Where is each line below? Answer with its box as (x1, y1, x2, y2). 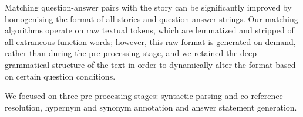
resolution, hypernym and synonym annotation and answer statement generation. (5, 101, 297, 113)
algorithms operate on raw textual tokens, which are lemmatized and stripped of (5, 24, 294, 36)
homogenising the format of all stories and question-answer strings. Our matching (5, 12, 298, 25)
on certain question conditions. (5, 70, 116, 82)
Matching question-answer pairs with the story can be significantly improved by (5, 1, 292, 13)
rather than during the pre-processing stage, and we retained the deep (5, 47, 257, 59)
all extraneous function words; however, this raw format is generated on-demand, (5, 35, 296, 47)
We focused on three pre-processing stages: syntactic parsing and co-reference (5, 90, 283, 102)
